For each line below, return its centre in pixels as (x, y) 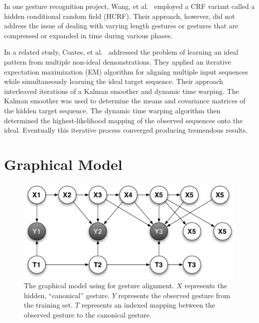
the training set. (49, 305)
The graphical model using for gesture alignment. (99, 285)
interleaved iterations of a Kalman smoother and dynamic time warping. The (122, 91)
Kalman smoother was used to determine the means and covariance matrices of (125, 101)
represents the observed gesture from (174, 295)
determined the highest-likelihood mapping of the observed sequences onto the (124, 120)
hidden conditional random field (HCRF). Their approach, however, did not (120, 16)
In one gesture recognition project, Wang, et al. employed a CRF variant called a (129, 6)
